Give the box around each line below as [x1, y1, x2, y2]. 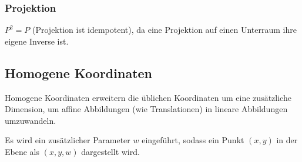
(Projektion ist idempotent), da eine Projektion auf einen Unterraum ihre [32, 23, 297, 36]
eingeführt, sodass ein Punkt [142, 134, 244, 146]
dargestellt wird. [81, 145, 140, 157]
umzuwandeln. [5, 114, 56, 126]
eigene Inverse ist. [5, 35, 69, 47]
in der [276, 134, 298, 146]
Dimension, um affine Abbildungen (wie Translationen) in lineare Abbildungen [5, 103, 288, 115]
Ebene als [5, 145, 39, 157]
